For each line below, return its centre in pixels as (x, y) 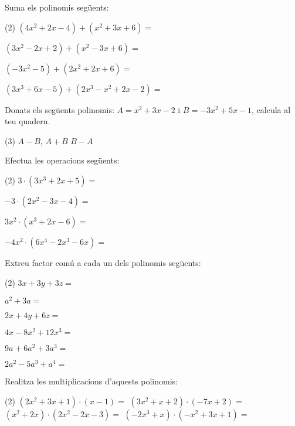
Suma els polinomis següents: (57, 7)
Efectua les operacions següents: (62, 160)
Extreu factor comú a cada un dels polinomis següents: (103, 262)
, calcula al (271, 109)
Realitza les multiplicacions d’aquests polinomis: (91, 381)
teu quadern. (28, 121)
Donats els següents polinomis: (60, 109)
